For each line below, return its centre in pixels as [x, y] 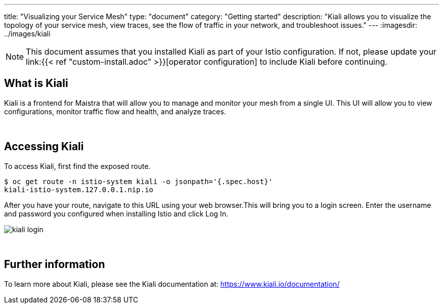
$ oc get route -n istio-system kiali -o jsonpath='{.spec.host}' [139, 181]
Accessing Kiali [44, 147]
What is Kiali [36, 83]
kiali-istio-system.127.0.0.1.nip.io [79, 189]
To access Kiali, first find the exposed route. [77, 166]
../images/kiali [27, 34]
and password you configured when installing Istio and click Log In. [116, 213]
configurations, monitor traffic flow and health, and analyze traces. [115, 111]
